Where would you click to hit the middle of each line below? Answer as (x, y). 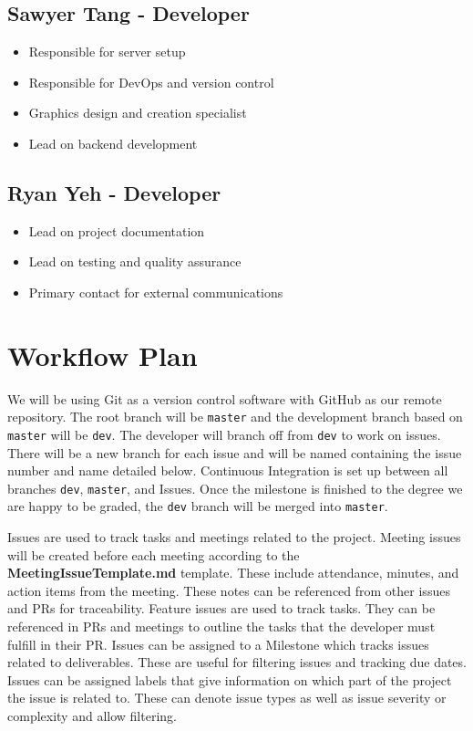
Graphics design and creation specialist (138, 113)
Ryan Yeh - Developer (114, 192)
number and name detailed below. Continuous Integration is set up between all (228, 470)
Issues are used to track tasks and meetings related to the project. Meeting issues (234, 537)
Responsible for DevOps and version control (151, 82)
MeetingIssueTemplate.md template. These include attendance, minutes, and (233, 573)
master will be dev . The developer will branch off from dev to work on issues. (224, 434)
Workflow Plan (103, 355)
